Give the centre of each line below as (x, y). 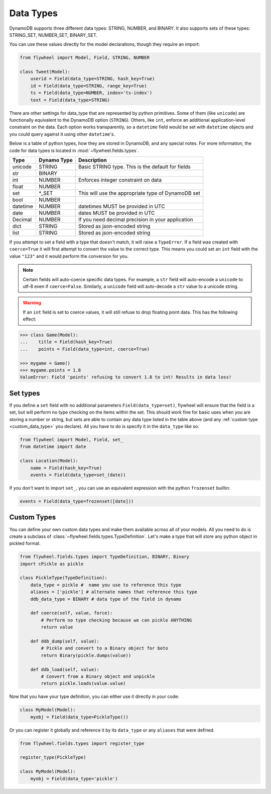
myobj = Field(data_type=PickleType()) (80, 717)
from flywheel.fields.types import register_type (82, 743)
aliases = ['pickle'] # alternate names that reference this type (114, 592)
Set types (25, 393)
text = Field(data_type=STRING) (70, 100)
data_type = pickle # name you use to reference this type (106, 585)
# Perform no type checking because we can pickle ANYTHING (116, 620)
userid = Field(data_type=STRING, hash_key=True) (93, 79)
